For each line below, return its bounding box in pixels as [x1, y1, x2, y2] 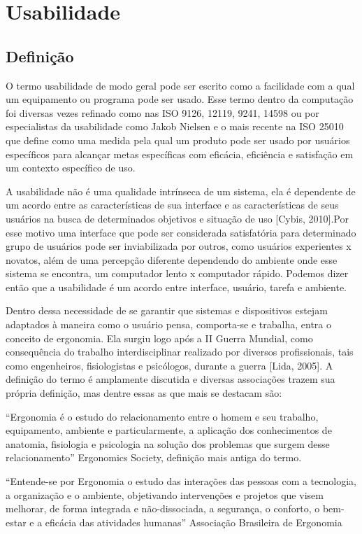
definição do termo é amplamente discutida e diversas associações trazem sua [6, 372, 335, 386]
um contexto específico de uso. [6, 160, 136, 175]
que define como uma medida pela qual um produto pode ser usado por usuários [6, 132, 350, 147]
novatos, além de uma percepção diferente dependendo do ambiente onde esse [6, 252, 338, 267]
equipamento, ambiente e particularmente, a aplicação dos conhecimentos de [6, 423, 332, 437]
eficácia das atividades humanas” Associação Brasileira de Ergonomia [45, 514, 342, 529]
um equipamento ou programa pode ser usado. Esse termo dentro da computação [6, 92, 354, 106]
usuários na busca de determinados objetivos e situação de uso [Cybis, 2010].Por [6, 211, 349, 225]
